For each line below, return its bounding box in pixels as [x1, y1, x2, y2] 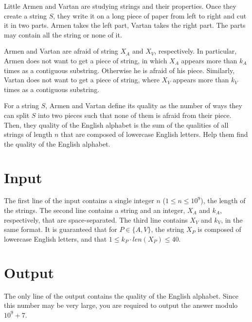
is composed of [198, 224, 241, 234]
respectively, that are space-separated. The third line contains [4, 214, 188, 225]
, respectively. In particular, [154, 46, 237, 56]
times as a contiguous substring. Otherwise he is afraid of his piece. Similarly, [4, 65, 235, 75]
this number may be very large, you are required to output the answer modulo [4, 300, 238, 310]
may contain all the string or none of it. [4, 29, 122, 39]
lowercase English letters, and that [4, 233, 107, 244]
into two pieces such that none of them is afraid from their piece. [38, 110, 232, 120]
